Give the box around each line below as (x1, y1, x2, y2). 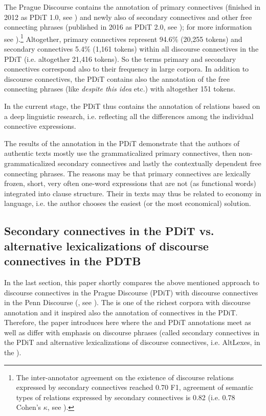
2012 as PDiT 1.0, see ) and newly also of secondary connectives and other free (4, 11, 252, 22)
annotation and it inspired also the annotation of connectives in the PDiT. (4, 307, 238, 317)
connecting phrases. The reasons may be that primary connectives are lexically (4, 168, 251, 178)
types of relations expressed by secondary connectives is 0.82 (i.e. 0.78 (16, 391, 235, 402)
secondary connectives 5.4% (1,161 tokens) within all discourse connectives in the (4, 43, 259, 54)
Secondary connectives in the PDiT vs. (4, 223, 214, 239)
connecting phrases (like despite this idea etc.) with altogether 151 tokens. (4, 83, 236, 94)
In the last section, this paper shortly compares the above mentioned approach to (4, 276, 259, 287)
